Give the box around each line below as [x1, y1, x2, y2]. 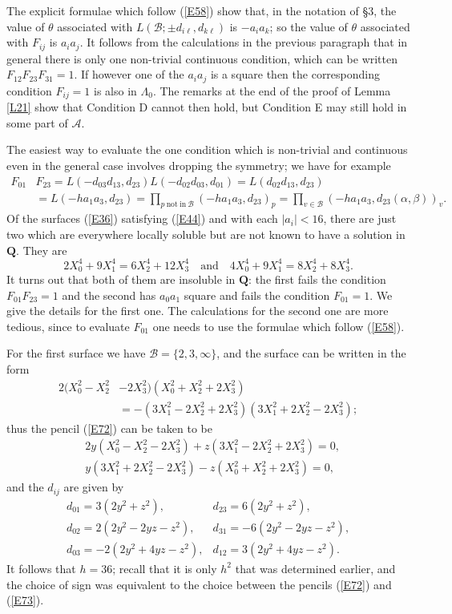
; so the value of [269, 18, 348, 34]
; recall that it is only [112, 559, 217, 576]
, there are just [323, 210, 397, 227]
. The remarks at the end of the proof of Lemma [152, 82, 391, 99]
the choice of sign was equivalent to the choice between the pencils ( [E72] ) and [6, 576, 392, 592]
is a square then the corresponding [210, 66, 381, 83]
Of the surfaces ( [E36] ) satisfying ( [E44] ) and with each [6, 210, 278, 227]
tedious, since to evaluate [6, 317, 130, 334]
